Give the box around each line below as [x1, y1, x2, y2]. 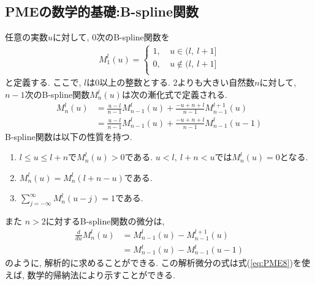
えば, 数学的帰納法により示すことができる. [5, 268, 175, 281]
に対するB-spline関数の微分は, [45, 215, 165, 228]
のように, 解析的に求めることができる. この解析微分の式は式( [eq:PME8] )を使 [5, 256, 310, 269]
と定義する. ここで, [5, 76, 82, 89]
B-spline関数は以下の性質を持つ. [5, 130, 132, 142]
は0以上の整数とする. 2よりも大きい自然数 [86, 76, 255, 89]
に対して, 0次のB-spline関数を [53, 31, 170, 43]
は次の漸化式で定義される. [121, 88, 227, 101]
